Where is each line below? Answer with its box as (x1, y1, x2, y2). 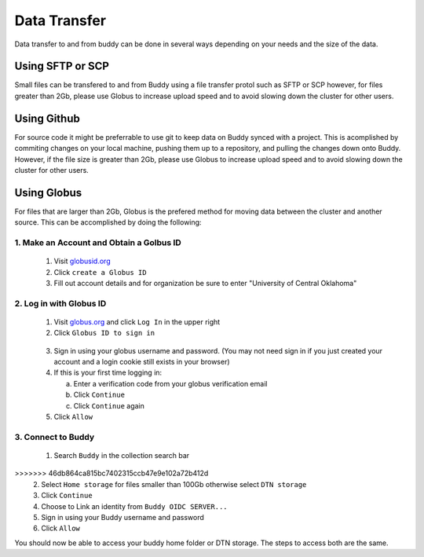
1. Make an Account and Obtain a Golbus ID (14, 236, 182, 247)
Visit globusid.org (53, 256, 111, 266)
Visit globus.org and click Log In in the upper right (53, 317, 221, 326)
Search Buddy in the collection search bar (53, 450, 190, 460)
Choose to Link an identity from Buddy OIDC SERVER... (41, 501, 228, 511)
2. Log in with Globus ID (14, 298, 107, 309)
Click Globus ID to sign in (53, 328, 155, 338)
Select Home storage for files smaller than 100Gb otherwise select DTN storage (41, 479, 307, 489)
